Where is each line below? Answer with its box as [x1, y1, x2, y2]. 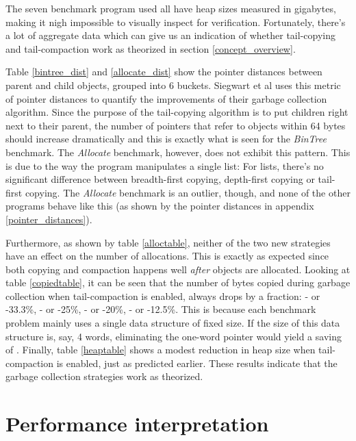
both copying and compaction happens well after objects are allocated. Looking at [5, 262, 351, 276]
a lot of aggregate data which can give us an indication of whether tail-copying [5, 28, 335, 42]
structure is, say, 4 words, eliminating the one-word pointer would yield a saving [5, 329, 342, 343]
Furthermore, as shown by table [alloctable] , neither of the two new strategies [5, 235, 331, 249]
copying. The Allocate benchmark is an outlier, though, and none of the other [25, 185, 351, 199]
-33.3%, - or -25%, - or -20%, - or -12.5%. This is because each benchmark [5, 302, 316, 316]
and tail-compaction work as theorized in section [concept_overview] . [5, 41, 296, 55]
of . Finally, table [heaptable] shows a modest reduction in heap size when [5, 342, 316, 357]
